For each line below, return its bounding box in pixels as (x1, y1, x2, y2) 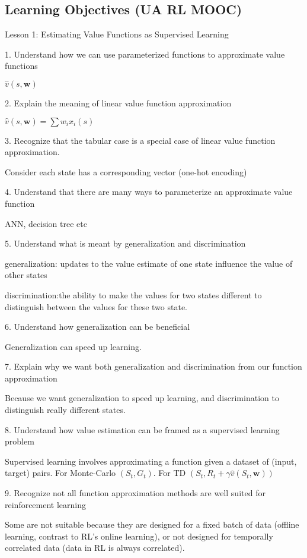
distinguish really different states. (5, 403, 126, 416)
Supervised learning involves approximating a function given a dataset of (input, (5, 455, 297, 467)
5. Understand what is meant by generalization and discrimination (5, 237, 246, 250)
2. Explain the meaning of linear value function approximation (5, 96, 232, 109)
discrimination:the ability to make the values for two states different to (5, 288, 262, 301)
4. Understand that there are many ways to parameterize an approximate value (5, 185, 293, 198)
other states (5, 269, 47, 281)
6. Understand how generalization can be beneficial (5, 320, 190, 333)
